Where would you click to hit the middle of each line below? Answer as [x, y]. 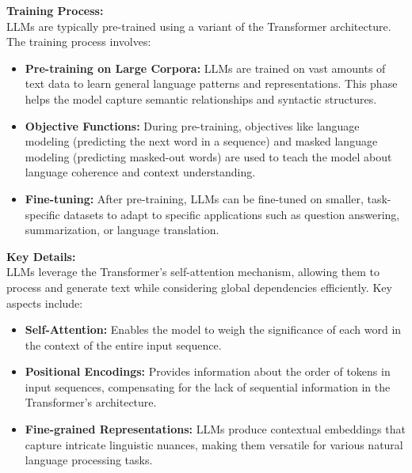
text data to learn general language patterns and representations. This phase [211, 83]
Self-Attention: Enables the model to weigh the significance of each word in [213, 329]
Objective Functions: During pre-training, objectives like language [192, 125]
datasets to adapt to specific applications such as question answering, [232, 214]
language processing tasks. [89, 460]
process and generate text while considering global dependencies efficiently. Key [199, 287]
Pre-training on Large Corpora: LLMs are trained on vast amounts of [205, 68]
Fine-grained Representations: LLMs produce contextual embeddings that [215, 429]
